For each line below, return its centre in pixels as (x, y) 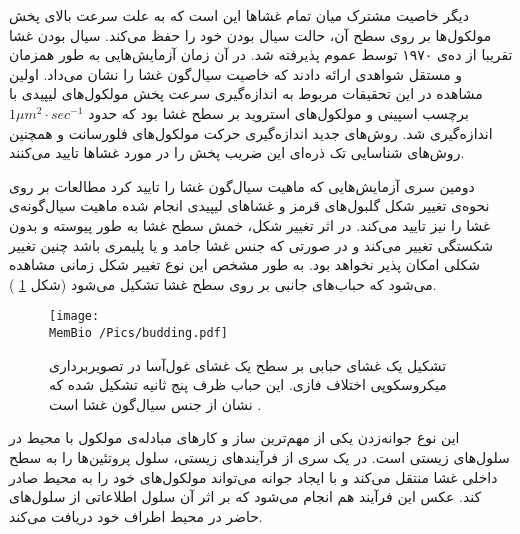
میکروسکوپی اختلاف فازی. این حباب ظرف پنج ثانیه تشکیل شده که (248, 384)
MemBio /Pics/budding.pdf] (138, 332)
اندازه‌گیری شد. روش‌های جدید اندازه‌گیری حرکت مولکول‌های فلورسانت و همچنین (251, 132)
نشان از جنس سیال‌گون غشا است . (155, 403)
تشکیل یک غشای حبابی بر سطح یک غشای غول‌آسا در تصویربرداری (248, 364)
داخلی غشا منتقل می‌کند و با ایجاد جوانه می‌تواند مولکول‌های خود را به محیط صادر (253, 476)
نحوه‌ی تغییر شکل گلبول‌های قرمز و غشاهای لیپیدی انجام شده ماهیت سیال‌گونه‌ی (249, 205)
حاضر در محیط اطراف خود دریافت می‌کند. (136, 515)
